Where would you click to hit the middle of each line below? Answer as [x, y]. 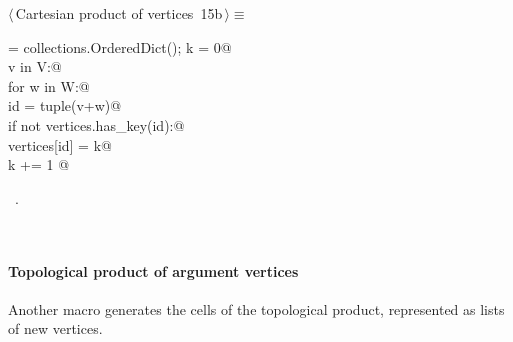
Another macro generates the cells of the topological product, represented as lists [256, 308]
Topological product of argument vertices [153, 270]
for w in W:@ [49, 85]
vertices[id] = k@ [60, 144]
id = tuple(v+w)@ [65, 105]
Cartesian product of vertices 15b [119, 13]
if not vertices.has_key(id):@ [96, 124]
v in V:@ [35, 66]
